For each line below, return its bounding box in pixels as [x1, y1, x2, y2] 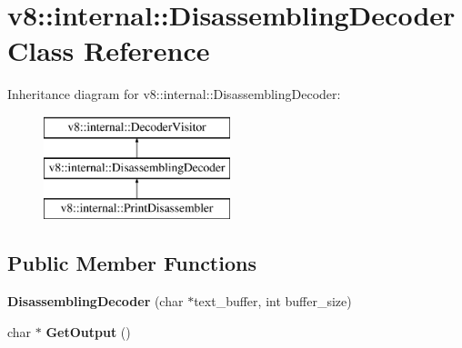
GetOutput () [45, 322, 131, 341]
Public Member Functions [7, 249, 256, 277]
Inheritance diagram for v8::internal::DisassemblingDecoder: [7, 85, 341, 104]
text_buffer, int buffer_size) [194, 292, 352, 311]
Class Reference [7, 32, 210, 69]
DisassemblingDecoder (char [7, 292, 184, 311]
